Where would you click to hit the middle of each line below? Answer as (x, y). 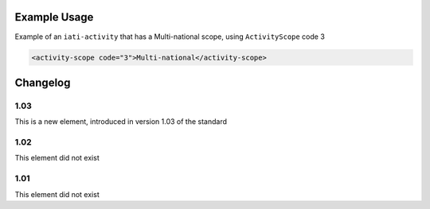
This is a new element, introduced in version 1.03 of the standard (121, 122)
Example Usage (54, 17)
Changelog (43, 82)
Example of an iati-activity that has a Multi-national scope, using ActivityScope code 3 (170, 37)
